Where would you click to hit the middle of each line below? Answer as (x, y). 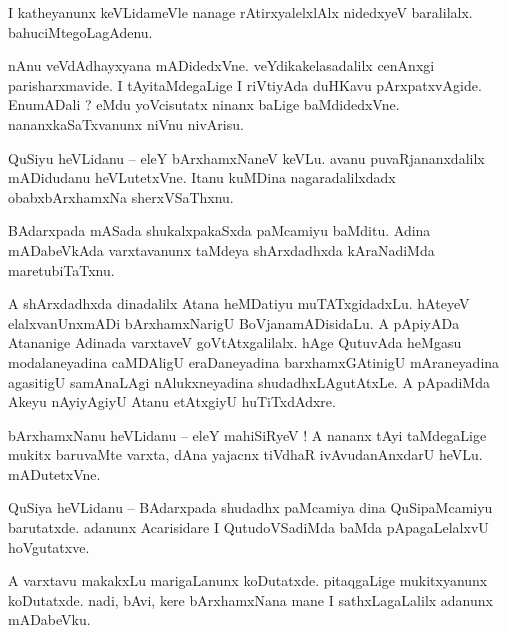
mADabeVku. (49, 619)
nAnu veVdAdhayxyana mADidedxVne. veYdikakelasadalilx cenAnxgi (221, 65)
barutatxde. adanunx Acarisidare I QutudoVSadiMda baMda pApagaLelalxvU (248, 527)
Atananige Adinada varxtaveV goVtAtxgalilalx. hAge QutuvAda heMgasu (235, 342)
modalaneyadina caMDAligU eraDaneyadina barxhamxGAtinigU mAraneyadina (254, 361)
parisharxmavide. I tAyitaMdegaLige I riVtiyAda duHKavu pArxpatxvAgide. (245, 84)
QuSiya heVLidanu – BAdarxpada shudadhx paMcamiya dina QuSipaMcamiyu (250, 507)
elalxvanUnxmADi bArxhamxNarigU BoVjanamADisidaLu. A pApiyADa (234, 322)
